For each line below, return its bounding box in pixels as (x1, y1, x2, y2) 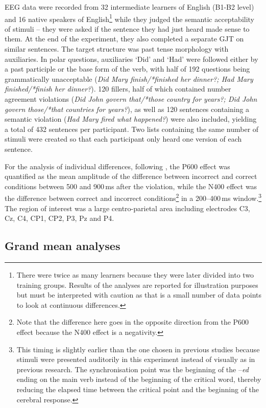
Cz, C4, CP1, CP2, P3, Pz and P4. (5, 213, 114, 223)
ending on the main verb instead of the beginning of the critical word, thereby (16, 374, 261, 384)
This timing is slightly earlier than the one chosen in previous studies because (16, 344, 260, 354)
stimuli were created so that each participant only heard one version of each (5, 133, 242, 144)
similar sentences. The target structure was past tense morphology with (5, 43, 229, 54)
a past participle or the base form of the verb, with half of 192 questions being (5, 63, 250, 74)
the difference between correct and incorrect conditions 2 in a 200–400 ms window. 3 (5, 191, 262, 203)
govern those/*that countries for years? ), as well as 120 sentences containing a (5, 103, 250, 114)
